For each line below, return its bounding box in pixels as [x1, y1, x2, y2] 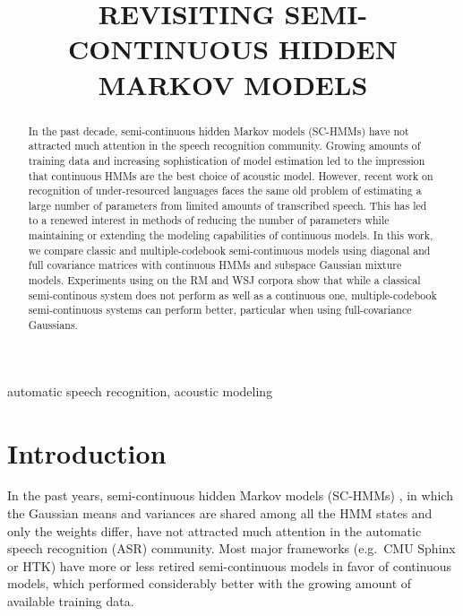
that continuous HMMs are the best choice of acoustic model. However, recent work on [28, 168, 433, 183]
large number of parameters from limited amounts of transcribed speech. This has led [28, 197, 427, 213]
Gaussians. [28, 317, 78, 333]
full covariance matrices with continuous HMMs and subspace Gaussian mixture [28, 257, 402, 273]
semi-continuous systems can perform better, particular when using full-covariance [28, 302, 412, 317]
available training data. [7, 592, 134, 611]
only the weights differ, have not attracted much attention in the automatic [7, 521, 422, 540]
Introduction [7, 434, 167, 471]
